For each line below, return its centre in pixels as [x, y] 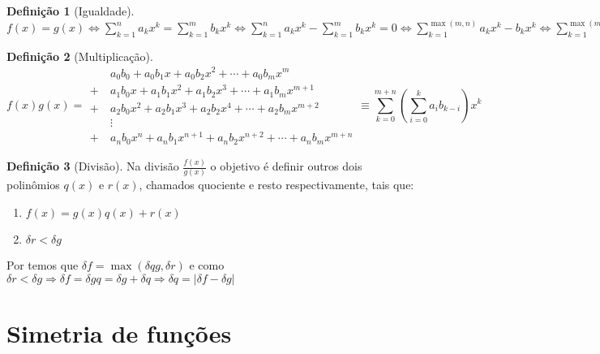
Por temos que [43, 264]
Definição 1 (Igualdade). [71, 11]
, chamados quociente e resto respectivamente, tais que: [276, 185]
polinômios [33, 185]
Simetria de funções [119, 332]
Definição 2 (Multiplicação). [80, 56]
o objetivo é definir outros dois [286, 166]
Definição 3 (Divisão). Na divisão [93, 166]
